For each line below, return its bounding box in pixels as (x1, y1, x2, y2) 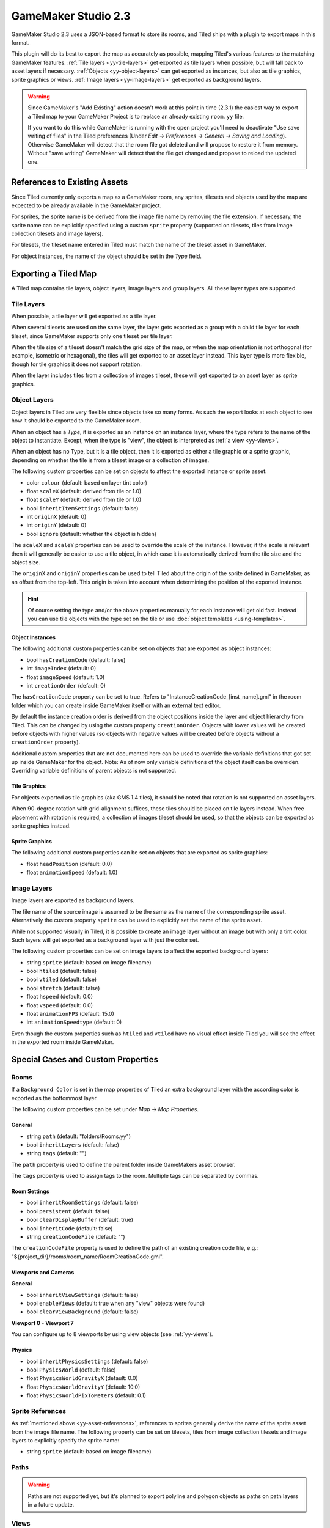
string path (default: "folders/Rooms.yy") (26, 1133, 131, 1140)
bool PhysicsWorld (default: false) (26, 1366, 116, 1373)
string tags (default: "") (26, 1150, 87, 1157)
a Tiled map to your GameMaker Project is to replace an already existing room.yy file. (28, 112, 244, 120)
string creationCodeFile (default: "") (26, 1233, 125, 1241)
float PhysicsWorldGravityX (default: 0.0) (26, 1375, 139, 1382)
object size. (11, 559, 41, 566)
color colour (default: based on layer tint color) (26, 479, 148, 486)
